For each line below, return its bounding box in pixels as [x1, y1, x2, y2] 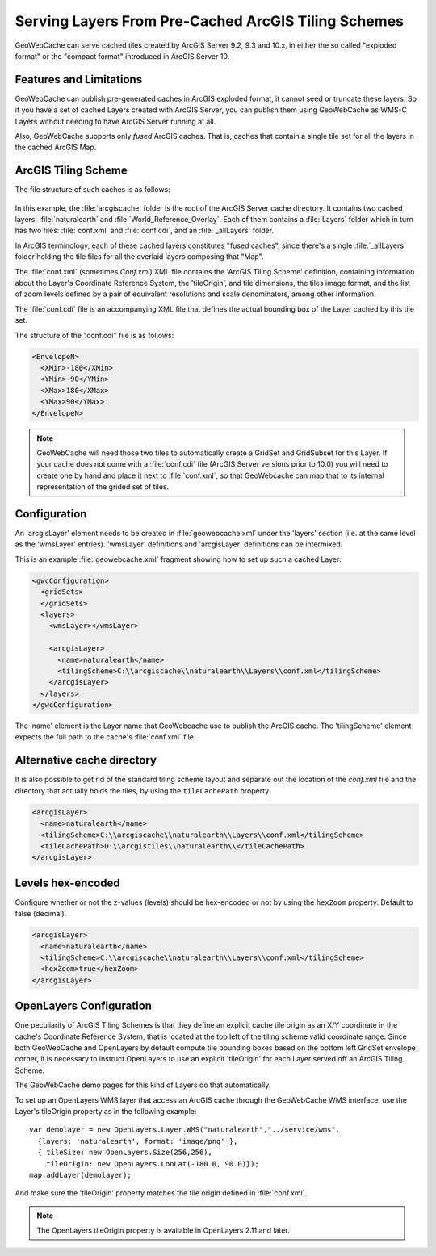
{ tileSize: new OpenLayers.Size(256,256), [37, 1148, 213, 1158]
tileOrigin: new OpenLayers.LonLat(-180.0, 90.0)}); [45, 1159, 260, 1168]
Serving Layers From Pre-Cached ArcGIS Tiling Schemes [15, 12, 404, 30]
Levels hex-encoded [15, 876, 120, 890]
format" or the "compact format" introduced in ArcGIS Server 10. [15, 51, 230, 61]
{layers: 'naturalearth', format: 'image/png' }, [37, 1137, 238, 1145]
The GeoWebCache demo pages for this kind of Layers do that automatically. [15, 1080, 271, 1090]
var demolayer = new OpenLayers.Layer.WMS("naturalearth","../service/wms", [29, 1125, 341, 1134]
